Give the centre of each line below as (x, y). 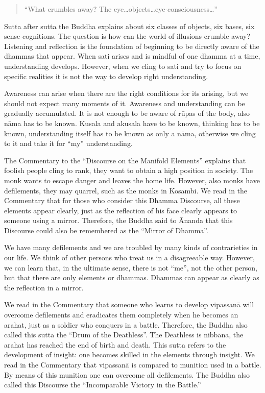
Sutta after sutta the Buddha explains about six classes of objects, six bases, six (129, 26)
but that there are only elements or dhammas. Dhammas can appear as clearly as (132, 277)
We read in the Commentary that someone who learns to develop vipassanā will (129, 304)
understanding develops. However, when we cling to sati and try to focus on (123, 66)
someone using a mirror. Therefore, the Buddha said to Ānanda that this (118, 220)
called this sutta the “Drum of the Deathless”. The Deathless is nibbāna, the (124, 335)
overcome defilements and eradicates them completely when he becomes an (121, 315)
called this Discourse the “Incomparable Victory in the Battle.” (103, 385)
